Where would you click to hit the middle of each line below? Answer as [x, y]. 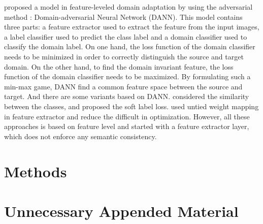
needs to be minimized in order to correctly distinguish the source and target [124, 56]
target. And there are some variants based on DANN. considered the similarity [127, 96]
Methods [36, 171]
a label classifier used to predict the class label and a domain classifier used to [126, 36]
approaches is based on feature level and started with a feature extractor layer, [127, 126]
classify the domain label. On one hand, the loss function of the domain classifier [130, 46]
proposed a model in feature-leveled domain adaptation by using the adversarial [128, 7]
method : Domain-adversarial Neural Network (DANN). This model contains [123, 17]
